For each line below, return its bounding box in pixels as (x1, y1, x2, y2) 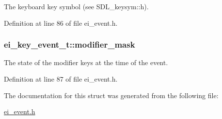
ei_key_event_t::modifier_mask (4, 38, 135, 51)
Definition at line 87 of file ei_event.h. (4, 74, 118, 84)
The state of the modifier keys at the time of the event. (4, 57, 168, 68)
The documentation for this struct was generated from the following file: (4, 90, 219, 100)
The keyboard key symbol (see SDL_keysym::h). (4, 1, 149, 11)
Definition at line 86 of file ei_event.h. (4, 17, 118, 28)
